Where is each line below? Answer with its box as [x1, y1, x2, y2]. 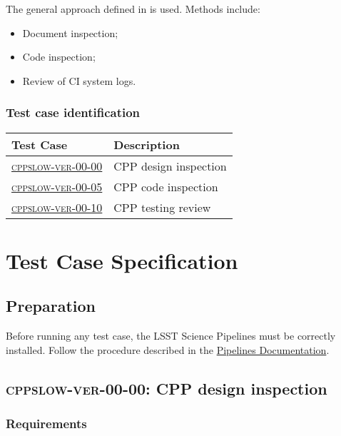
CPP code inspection [113, 178, 218, 195]
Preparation [6, 295, 96, 317]
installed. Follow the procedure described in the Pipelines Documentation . [6, 342, 330, 357]
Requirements [6, 415, 87, 432]
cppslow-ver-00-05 [11, 178, 103, 195]
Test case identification [6, 103, 141, 121]
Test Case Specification [6, 245, 238, 275]
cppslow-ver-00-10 [11, 198, 103, 216]
